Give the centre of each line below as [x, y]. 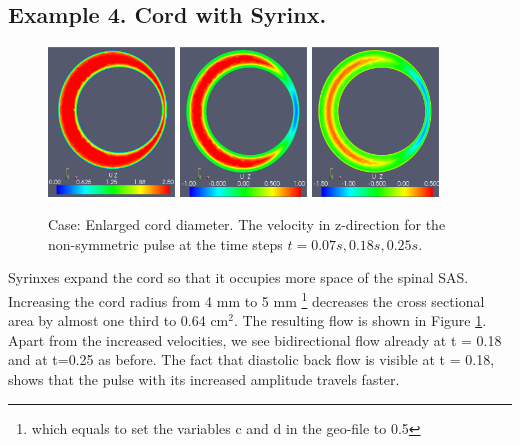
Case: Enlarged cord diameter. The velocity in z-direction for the [247, 224]
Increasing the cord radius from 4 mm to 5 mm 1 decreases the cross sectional [246, 299]
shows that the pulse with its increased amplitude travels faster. [204, 378]
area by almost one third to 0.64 [107, 320]
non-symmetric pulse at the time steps [165, 243]
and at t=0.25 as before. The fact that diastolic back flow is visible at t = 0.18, [251, 359]
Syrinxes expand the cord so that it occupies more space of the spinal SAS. [238, 277]
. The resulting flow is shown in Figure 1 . [360, 320]
